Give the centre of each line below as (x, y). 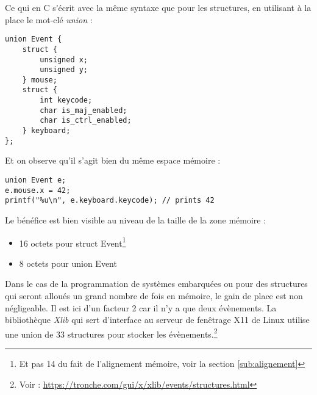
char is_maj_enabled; (84, 110)
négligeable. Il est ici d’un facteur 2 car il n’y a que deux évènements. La (141, 307)
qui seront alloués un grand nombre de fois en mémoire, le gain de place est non (154, 295)
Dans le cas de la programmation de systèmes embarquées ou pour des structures (156, 284)
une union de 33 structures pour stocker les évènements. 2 (111, 333)
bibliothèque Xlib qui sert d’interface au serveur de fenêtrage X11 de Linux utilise (157, 320)
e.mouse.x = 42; (38, 190)
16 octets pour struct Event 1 (73, 242)
